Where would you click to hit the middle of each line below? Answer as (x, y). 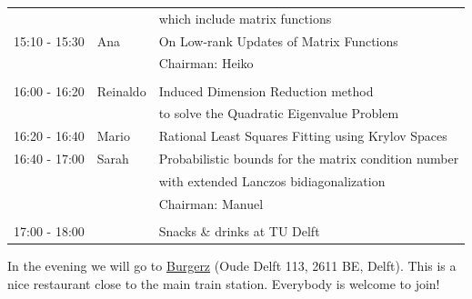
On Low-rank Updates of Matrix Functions (278, 40)
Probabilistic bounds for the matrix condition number (309, 159)
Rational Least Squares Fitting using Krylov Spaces (303, 136)
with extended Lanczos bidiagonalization (272, 180)
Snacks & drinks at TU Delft (239, 230)
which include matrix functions (245, 18)
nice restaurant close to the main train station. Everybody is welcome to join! (224, 283)
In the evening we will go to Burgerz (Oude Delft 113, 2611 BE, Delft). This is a (232, 265)
